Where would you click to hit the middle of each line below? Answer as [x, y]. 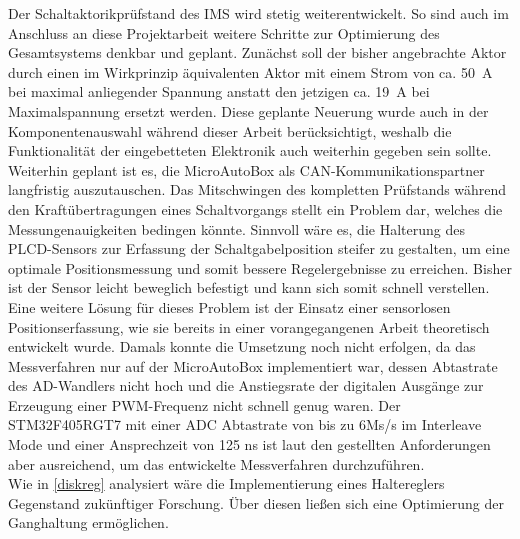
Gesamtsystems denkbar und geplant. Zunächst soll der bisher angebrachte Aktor [257, 52]
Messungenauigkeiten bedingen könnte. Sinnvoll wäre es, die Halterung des [236, 228]
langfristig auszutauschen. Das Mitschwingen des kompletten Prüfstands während [257, 189]
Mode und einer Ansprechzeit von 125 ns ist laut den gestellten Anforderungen [249, 444]
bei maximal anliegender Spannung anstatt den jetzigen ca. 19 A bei [219, 91]
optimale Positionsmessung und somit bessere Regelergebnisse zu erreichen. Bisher [260, 267]
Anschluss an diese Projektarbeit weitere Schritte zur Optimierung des [224, 32]
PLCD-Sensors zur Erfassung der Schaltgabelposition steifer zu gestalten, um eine [259, 248]
